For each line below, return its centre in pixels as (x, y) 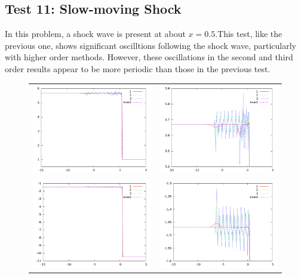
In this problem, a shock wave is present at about (95, 34)
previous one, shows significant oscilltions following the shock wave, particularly (150, 45)
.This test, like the (249, 34)
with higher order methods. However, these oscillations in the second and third (149, 57)
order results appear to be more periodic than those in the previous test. (138, 68)
